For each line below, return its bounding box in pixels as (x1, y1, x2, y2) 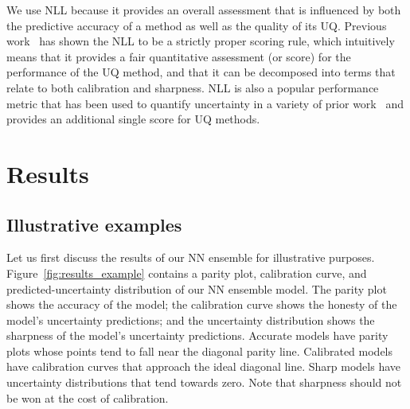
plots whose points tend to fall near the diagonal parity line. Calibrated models (6, 342, 393, 359)
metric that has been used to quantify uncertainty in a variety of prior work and (6, 95, 404, 111)
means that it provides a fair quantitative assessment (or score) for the (6, 48, 351, 64)
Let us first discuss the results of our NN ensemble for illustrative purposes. (6, 249, 375, 266)
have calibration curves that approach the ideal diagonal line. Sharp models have (6, 358, 401, 375)
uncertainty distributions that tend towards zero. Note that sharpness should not (6, 374, 402, 391)
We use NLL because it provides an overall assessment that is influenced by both (6, 2, 401, 18)
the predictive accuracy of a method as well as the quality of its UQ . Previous (6, 17, 387, 33)
